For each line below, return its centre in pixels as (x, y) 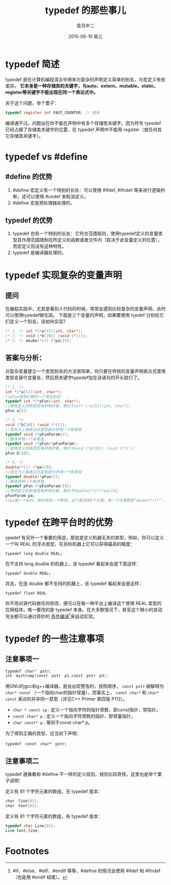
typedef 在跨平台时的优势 (59, 523)
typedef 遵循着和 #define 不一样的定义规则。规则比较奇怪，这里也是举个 (81, 774)
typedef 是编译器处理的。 (39, 252)
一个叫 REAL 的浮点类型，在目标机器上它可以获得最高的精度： (70, 544)
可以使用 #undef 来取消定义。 (58, 196)
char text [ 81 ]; (22, 806)
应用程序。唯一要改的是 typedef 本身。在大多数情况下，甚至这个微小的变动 (84, 610)
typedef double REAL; (28, 573)
